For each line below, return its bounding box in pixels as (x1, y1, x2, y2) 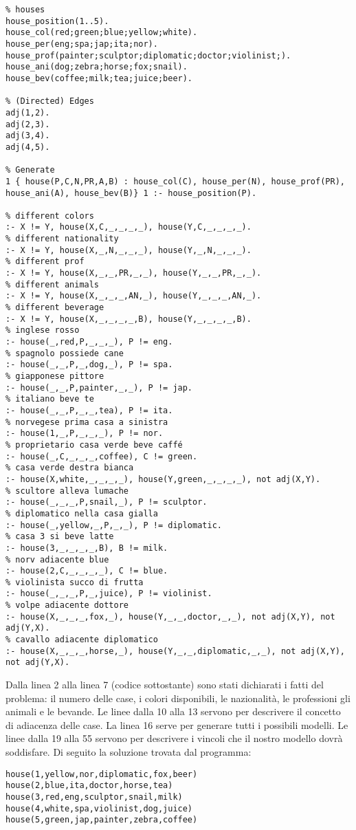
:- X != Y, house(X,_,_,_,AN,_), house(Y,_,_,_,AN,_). (5, 291, 262, 301)
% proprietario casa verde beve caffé (5, 439, 183, 450)
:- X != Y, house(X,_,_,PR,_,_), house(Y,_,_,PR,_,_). (5, 268, 262, 279)
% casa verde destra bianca (5, 463, 134, 473)
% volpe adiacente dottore (5, 600, 129, 611)
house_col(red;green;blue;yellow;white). (5, 28, 198, 38)
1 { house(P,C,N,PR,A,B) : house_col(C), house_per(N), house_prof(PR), (5, 176, 345, 186)
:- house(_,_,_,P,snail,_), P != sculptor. (5, 497, 208, 507)
